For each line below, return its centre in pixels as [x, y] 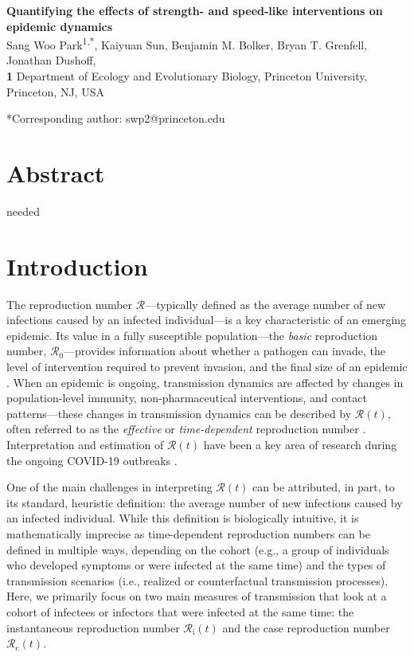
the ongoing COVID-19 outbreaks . [92, 460]
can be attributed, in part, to [324, 487]
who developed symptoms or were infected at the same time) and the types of [196, 565]
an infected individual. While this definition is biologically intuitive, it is [183, 518]
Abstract [56, 173]
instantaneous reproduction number [93, 627]
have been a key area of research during [300, 444]
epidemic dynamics [60, 26]
